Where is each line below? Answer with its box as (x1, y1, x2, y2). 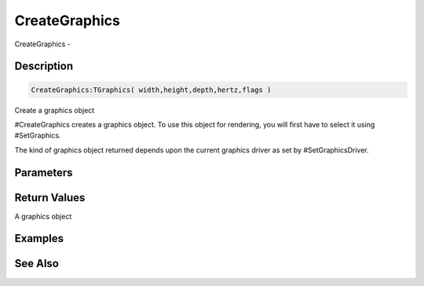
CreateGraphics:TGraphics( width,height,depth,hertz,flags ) (31, 85, 272, 94)
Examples (14, 232, 64, 245)
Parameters (14, 166, 73, 179)
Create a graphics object (14, 105, 95, 115)
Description (14, 60, 74, 73)
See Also (14, 257, 59, 270)
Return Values (14, 191, 86, 204)
